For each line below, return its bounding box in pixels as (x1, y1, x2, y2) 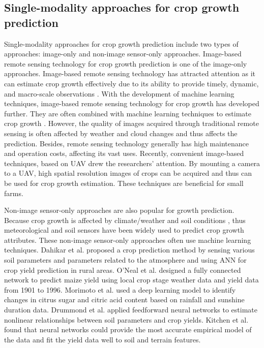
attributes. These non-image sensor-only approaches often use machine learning (4, 234, 251, 245)
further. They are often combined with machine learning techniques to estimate (4, 108, 252, 118)
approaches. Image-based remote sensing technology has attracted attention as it (4, 68, 256, 79)
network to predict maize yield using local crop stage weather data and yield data (4, 274, 259, 285)
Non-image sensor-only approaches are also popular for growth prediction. (4, 205, 234, 215)
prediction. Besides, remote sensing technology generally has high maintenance (4, 138, 249, 148)
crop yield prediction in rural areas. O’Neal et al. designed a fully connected (4, 264, 241, 275)
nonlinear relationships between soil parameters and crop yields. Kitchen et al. (4, 314, 249, 325)
